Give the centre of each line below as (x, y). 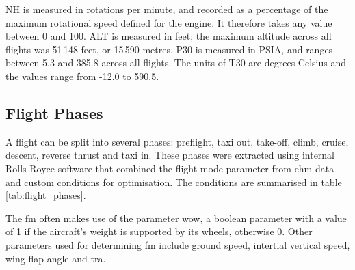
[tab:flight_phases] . (46, 195)
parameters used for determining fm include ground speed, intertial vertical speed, (178, 244)
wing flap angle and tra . (56, 258)
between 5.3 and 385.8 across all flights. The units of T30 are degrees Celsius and (176, 63)
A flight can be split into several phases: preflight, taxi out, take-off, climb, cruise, (177, 141)
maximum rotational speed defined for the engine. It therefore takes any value (169, 22)
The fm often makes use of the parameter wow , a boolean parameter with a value (176, 218)
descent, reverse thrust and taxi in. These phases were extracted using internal (170, 155)
